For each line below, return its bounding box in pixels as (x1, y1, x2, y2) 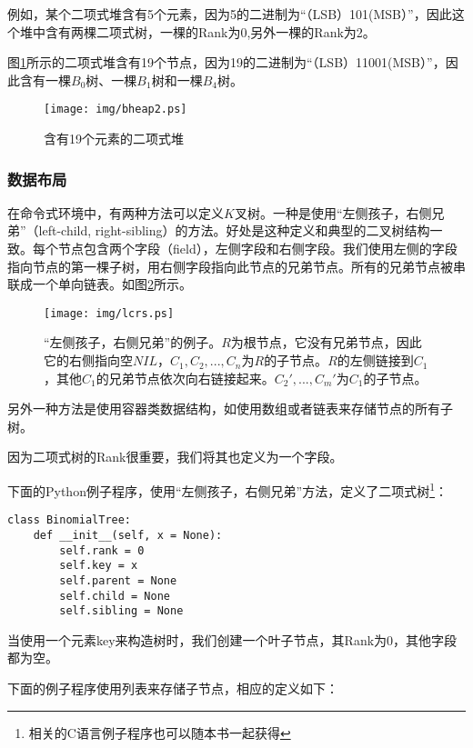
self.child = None (59, 589, 170, 603)
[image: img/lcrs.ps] (44, 306, 175, 320)
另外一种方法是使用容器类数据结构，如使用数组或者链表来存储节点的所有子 (7, 399, 453, 418)
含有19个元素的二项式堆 (44, 129, 184, 148)
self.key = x (59, 559, 138, 573)
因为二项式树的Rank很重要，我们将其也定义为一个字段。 (7, 447, 343, 466)
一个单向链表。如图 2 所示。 (32, 274, 192, 294)
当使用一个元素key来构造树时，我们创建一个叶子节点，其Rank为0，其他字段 (7, 630, 458, 649)
